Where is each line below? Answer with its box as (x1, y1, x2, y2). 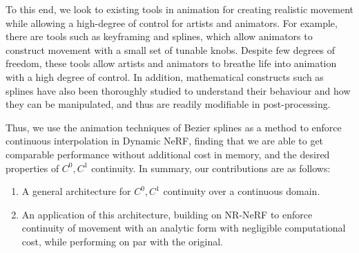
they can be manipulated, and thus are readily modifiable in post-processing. (6, 97, 331, 111)
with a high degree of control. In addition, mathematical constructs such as (6, 69, 324, 84)
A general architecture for (21, 184, 131, 198)
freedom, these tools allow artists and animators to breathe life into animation (6, 56, 337, 71)
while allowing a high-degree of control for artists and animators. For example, (6, 15, 338, 30)
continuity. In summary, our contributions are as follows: (91, 160, 331, 175)
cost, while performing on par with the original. (21, 234, 223, 248)
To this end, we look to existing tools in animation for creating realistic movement (6, 2, 354, 16)
